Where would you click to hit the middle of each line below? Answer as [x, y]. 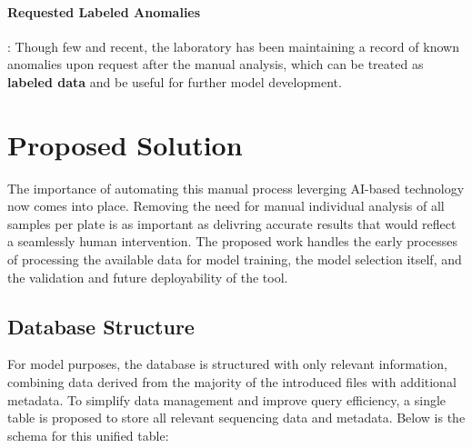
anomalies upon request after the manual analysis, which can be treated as [216, 64]
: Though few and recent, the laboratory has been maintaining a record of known [233, 46]
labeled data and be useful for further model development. [175, 81]
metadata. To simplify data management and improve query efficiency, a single [227, 399]
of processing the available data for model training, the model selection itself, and [235, 259]
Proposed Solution [125, 144]
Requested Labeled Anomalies [104, 11]
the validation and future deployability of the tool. [148, 277]
